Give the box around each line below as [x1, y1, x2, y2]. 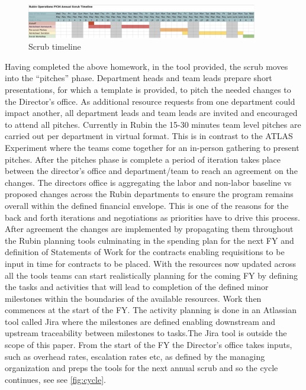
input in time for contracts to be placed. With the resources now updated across [5, 257, 297, 269]
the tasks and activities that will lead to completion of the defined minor [5, 281, 269, 293]
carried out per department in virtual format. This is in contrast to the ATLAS [5, 130, 293, 142]
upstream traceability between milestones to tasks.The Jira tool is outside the [5, 327, 287, 339]
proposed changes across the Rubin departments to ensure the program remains [5, 188, 294, 200]
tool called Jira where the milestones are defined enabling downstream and [5, 315, 276, 327]
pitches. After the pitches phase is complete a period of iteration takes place [5, 153, 281, 165]
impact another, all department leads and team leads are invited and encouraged [5, 107, 298, 119]
